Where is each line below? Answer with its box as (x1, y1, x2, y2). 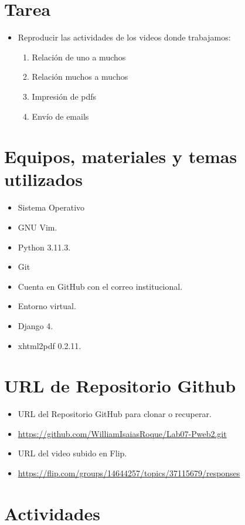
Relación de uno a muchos (32, 50, 126, 63)
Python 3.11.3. (18, 241, 71, 253)
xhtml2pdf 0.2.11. (18, 339, 81, 351)
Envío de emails (32, 110, 89, 122)
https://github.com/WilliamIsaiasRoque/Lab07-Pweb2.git (18, 427, 227, 439)
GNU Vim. (18, 221, 57, 233)
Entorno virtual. (18, 300, 76, 312)
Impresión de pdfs (32, 90, 97, 102)
